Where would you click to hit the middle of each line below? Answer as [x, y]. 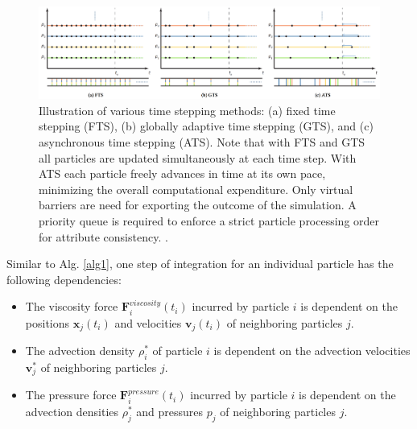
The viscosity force [72, 306]
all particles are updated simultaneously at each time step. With [198, 157]
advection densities [72, 411]
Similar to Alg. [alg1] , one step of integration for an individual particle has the [200, 264]
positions [47, 322]
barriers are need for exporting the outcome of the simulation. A [198, 205]
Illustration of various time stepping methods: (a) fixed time [187, 110]
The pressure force [71, 395]
